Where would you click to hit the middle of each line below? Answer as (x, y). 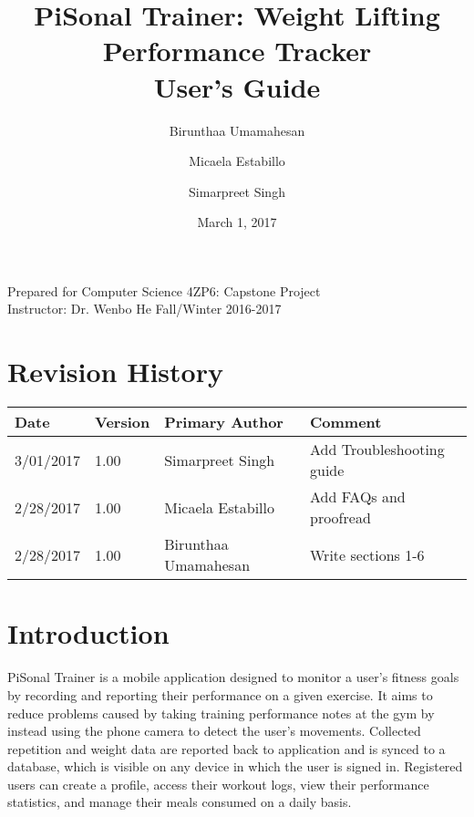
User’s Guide (237, 86)
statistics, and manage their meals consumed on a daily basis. (180, 802)
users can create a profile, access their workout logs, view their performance (218, 784)
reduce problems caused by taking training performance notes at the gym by (221, 713)
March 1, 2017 (237, 222)
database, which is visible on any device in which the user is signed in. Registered (235, 766)
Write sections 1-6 (367, 554)
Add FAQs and (358, 497)
